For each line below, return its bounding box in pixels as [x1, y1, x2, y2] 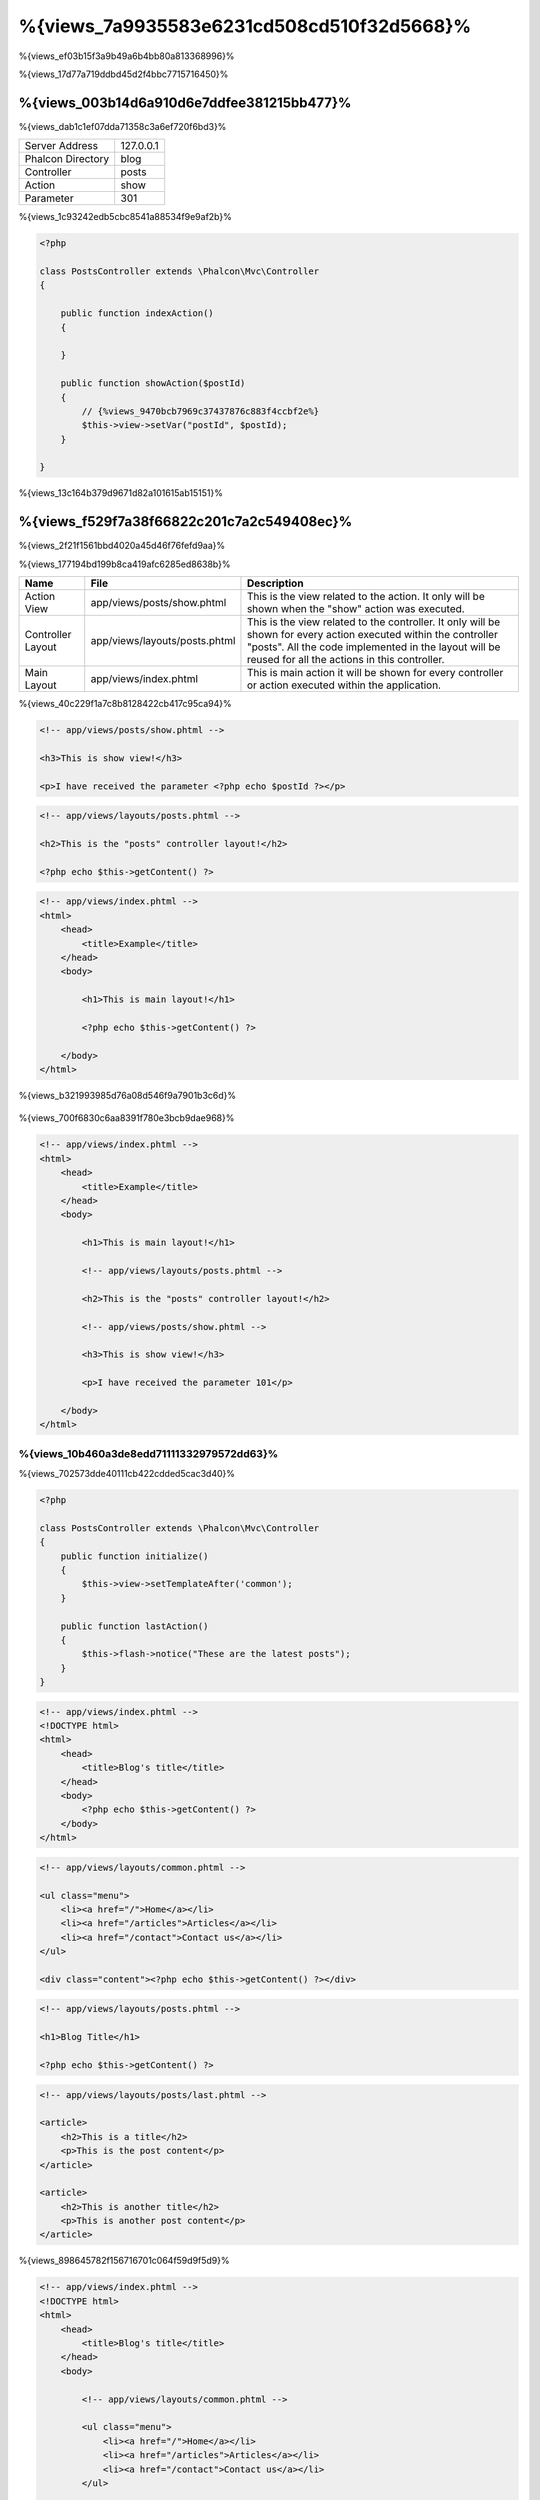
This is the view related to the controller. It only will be [246, 615, 501, 629]
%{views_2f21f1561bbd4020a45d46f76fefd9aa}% [18, 540, 226, 552]
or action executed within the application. [246, 678, 442, 692]
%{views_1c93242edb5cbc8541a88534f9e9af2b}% [18, 211, 232, 223]
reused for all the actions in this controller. [246, 653, 445, 667]
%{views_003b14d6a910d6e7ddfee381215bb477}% [18, 94, 352, 111]
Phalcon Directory [24, 152, 110, 166]
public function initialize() [60, 1550, 209, 1562]
